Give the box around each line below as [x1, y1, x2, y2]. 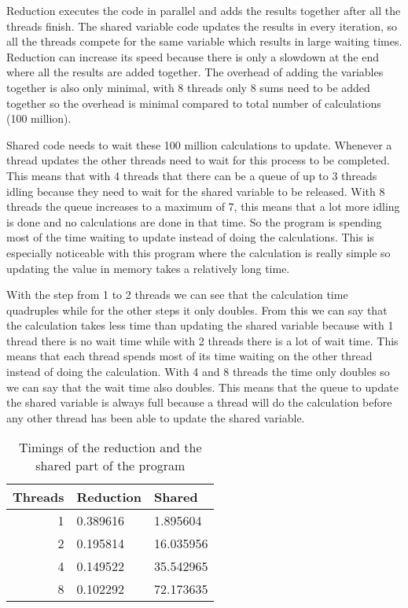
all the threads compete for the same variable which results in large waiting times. [6, 33, 402, 50]
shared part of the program [35, 456, 186, 475]
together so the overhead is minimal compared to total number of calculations [6, 94, 381, 111]
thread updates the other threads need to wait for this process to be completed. [6, 152, 390, 168]
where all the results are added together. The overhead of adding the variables [6, 64, 384, 80]
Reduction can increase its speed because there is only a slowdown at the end [6, 48, 379, 64]
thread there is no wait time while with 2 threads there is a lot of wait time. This [6, 332, 399, 348]
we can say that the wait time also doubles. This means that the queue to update [6, 378, 399, 395]
